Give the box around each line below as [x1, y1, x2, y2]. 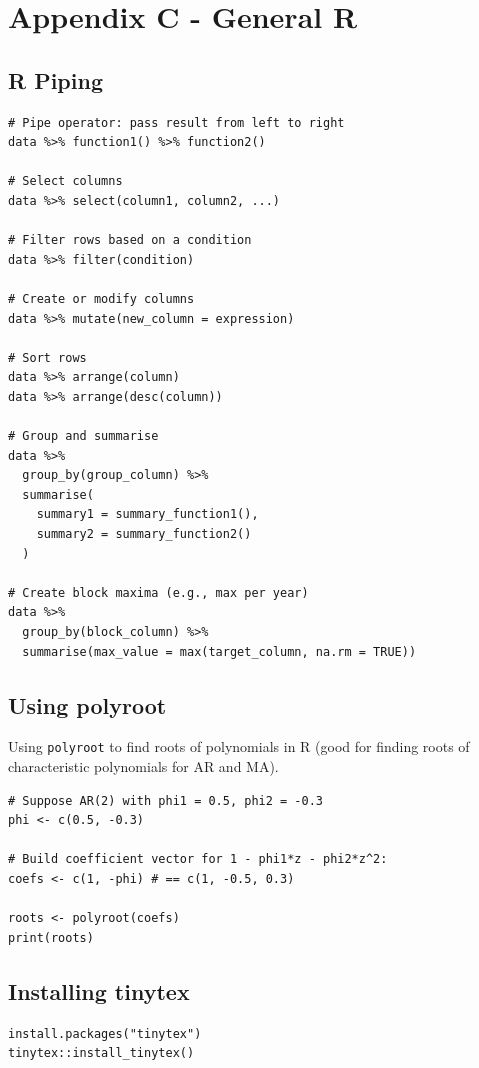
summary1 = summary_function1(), [36, 507, 259, 522]
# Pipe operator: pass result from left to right [8, 115, 345, 130]
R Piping [8, 64, 103, 95]
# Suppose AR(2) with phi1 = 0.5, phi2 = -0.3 [8, 793, 323, 808]
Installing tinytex [8, 975, 190, 1006]
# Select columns [8, 174, 123, 189]
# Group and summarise [8, 429, 159, 444]
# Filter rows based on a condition [8, 233, 252, 248]
